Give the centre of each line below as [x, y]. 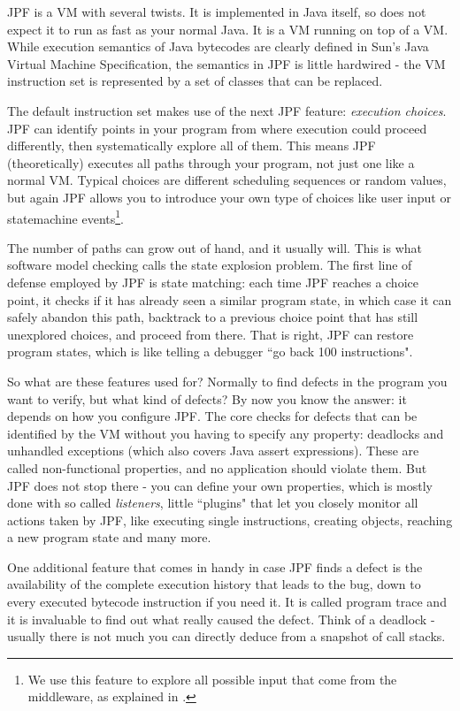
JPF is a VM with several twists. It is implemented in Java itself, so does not [217, 11]
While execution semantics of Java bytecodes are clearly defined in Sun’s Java [218, 46]
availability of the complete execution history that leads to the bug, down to [214, 584]
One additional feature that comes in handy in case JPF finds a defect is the [215, 566]
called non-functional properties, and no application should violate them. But [217, 467]
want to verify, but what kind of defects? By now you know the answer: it [207, 398]
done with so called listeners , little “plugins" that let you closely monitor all [213, 503]
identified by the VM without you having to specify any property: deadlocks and [226, 433]
